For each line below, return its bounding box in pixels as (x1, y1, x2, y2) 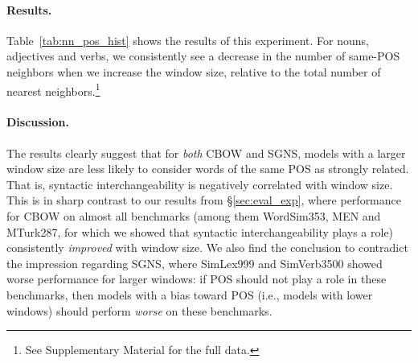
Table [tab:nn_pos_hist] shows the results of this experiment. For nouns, (6, 31, 369, 48)
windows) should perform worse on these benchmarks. (6, 302, 273, 319)
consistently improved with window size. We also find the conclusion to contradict (6, 239, 408, 256)
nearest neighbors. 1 (6, 80, 100, 99)
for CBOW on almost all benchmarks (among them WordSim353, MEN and (6, 208, 381, 224)
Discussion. (6, 113, 69, 130)
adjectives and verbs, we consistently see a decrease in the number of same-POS (6, 47, 400, 64)
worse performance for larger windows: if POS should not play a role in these (6, 270, 387, 287)
